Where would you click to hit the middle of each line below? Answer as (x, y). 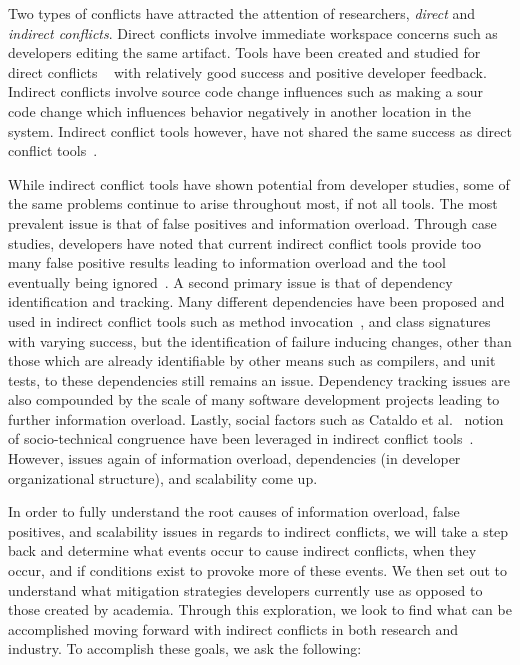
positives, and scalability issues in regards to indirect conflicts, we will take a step (258, 530)
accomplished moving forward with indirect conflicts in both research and (233, 628)
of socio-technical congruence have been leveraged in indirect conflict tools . (241, 438)
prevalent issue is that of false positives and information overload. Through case (252, 222)
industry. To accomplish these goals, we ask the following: (185, 648)
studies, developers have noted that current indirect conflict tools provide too (245, 242)
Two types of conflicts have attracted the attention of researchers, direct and (242, 13)
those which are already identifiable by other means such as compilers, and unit (252, 360)
